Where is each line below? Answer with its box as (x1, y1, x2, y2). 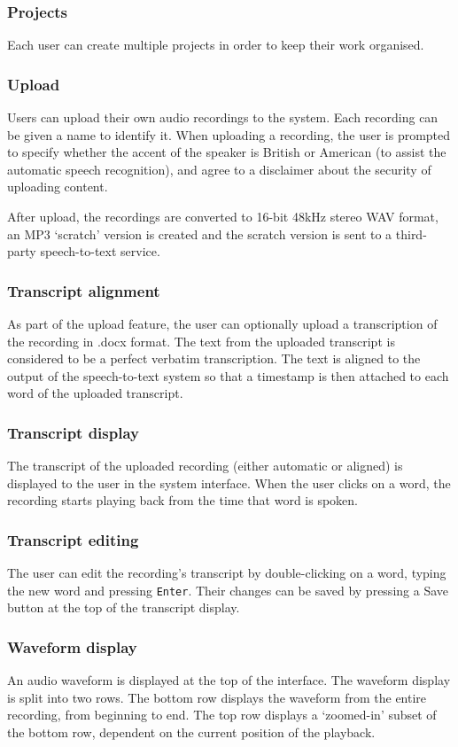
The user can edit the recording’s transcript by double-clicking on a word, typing (7, 564, 446, 582)
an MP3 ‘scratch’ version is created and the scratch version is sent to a (7, 224, 392, 243)
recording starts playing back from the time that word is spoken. (7, 491, 359, 510)
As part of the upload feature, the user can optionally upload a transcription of (7, 315, 438, 332)
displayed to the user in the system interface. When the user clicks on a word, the (7, 473, 451, 492)
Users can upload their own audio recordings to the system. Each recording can (7, 108, 439, 127)
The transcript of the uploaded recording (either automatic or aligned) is (7, 456, 403, 475)
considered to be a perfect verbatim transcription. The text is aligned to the (7, 349, 421, 368)
